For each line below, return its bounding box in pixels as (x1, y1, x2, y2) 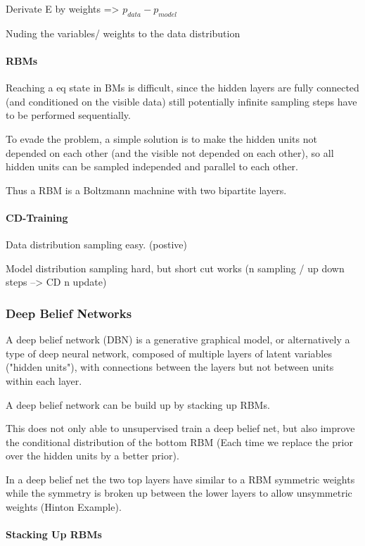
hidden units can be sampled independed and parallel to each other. (6, 159, 298, 174)
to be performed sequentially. (6, 108, 131, 122)
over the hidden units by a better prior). (6, 448, 179, 463)
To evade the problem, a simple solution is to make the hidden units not (6, 131, 317, 146)
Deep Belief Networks (6, 304, 132, 322)
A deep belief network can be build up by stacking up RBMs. (6, 397, 270, 412)
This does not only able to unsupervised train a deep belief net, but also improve (6, 421, 355, 436)
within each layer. (6, 373, 82, 388)
